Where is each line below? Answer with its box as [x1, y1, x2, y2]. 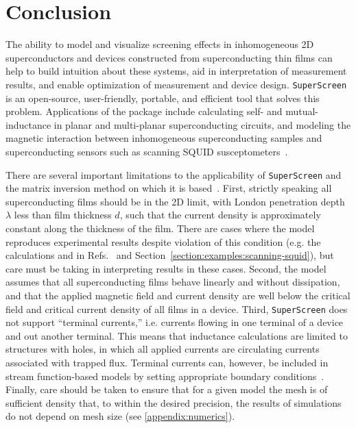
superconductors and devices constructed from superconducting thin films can [5, 50, 333, 64]
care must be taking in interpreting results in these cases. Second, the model [5, 261, 327, 275]
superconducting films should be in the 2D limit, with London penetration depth [5, 194, 345, 208]
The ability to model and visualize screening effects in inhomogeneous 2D [5, 37, 314, 51]
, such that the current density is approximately [119, 207, 321, 222]
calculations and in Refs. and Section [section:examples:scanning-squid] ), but [5, 248, 334, 262]
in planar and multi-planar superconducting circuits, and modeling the [54, 117, 351, 131]
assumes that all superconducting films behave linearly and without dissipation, [5, 275, 340, 289]
